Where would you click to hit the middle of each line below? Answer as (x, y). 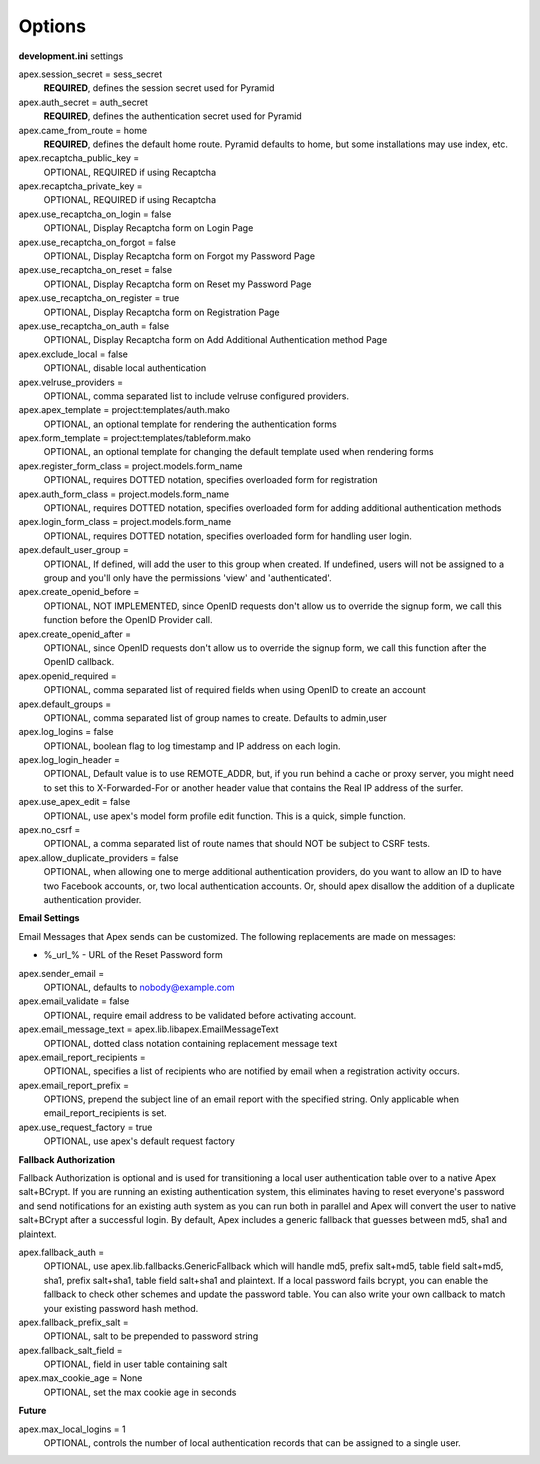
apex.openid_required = (67, 676)
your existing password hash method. (121, 1308)
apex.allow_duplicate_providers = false (98, 857)
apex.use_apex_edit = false (74, 802)
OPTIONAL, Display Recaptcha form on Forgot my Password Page (179, 256)
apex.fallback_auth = (61, 1252)
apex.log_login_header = (69, 760)
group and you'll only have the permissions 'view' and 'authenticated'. (187, 578)
